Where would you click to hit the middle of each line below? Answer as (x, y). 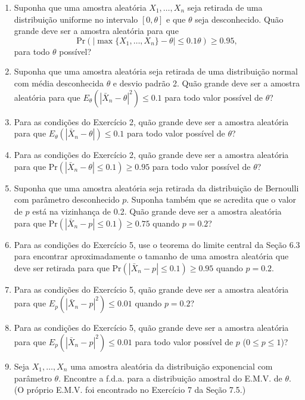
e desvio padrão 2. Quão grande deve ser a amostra (206, 83)
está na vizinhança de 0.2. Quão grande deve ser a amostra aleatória (157, 211)
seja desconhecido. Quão (239, 19)
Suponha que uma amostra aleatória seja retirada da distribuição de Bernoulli (156, 187)
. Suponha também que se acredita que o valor (211, 199)
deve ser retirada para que (62, 267)
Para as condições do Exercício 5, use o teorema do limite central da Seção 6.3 (157, 244)
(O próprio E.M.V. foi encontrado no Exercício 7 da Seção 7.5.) (130, 390)
